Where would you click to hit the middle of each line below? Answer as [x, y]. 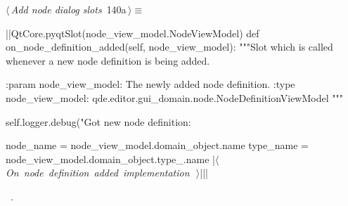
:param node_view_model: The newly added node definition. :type [150, 84]
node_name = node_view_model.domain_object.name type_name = [157, 145]
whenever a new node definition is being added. [108, 60]
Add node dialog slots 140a [69, 9]
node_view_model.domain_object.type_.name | [110, 159]
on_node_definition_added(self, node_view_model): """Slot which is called [169, 47]
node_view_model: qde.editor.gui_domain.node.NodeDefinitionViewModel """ [174, 97]
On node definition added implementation [98, 173]
